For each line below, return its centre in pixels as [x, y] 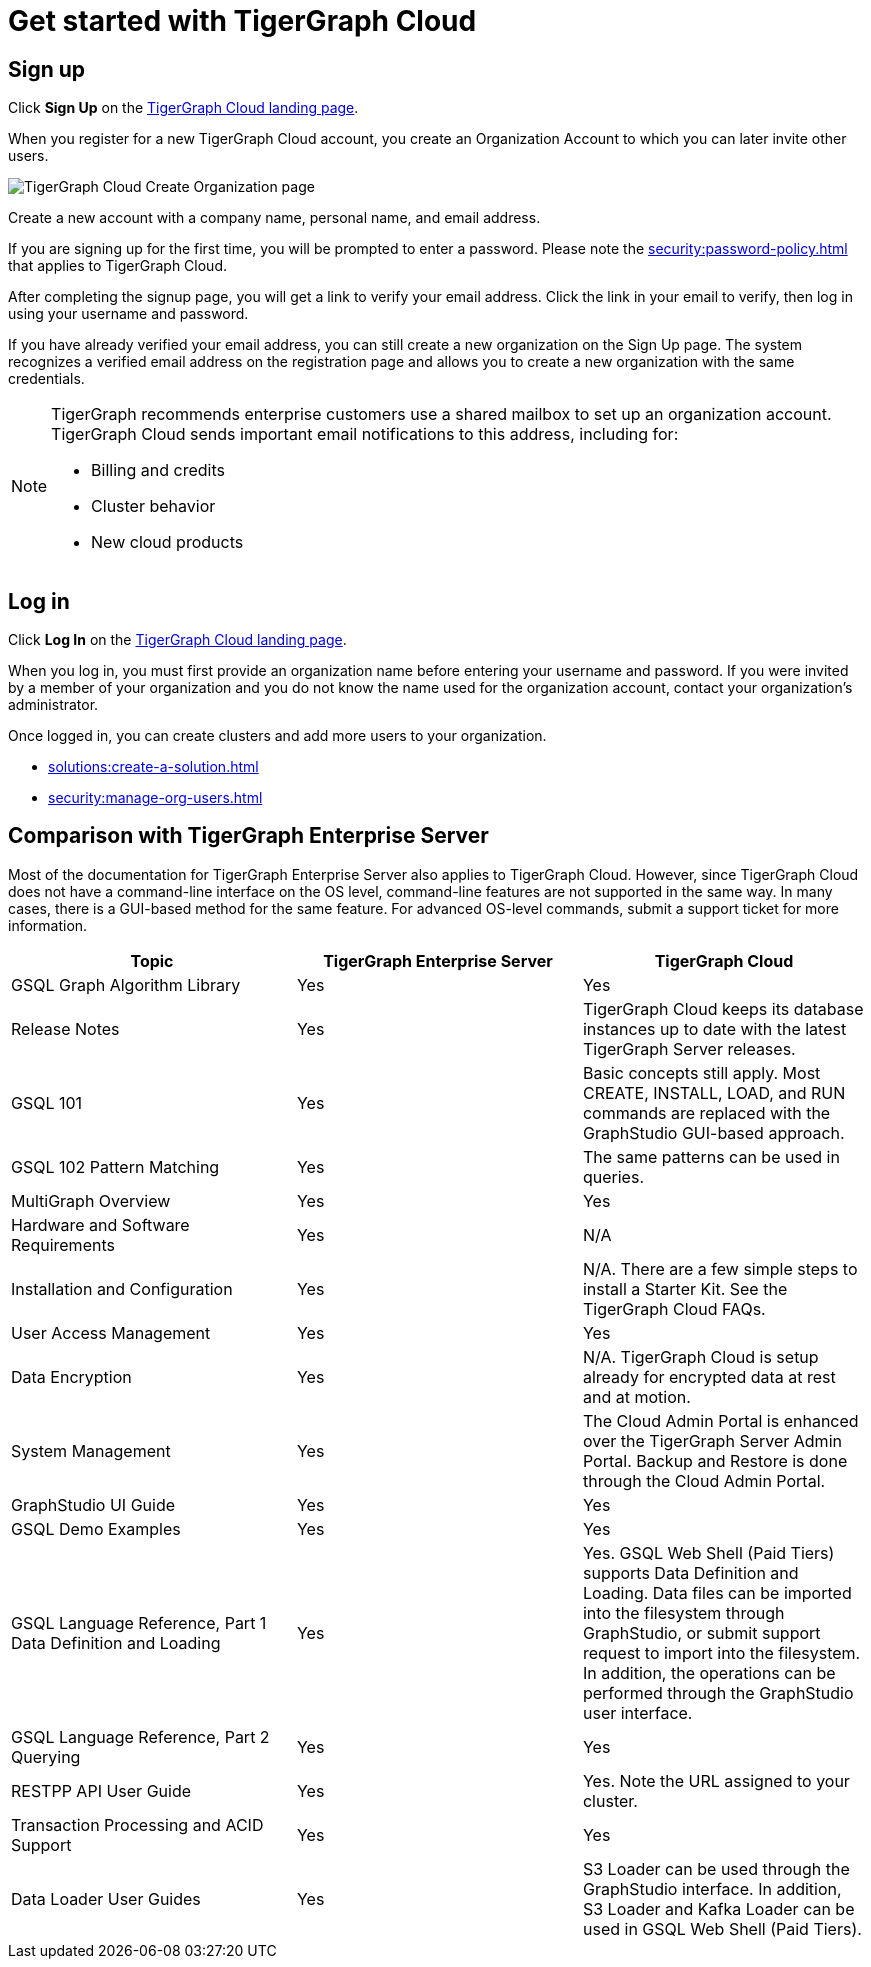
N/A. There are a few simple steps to [720, 1268]
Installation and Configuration [122, 1288]
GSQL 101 [47, 1102]
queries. [613, 1176]
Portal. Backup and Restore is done [715, 1460]
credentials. [46, 379]
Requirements [63, 1244]
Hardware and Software [100, 1224]
